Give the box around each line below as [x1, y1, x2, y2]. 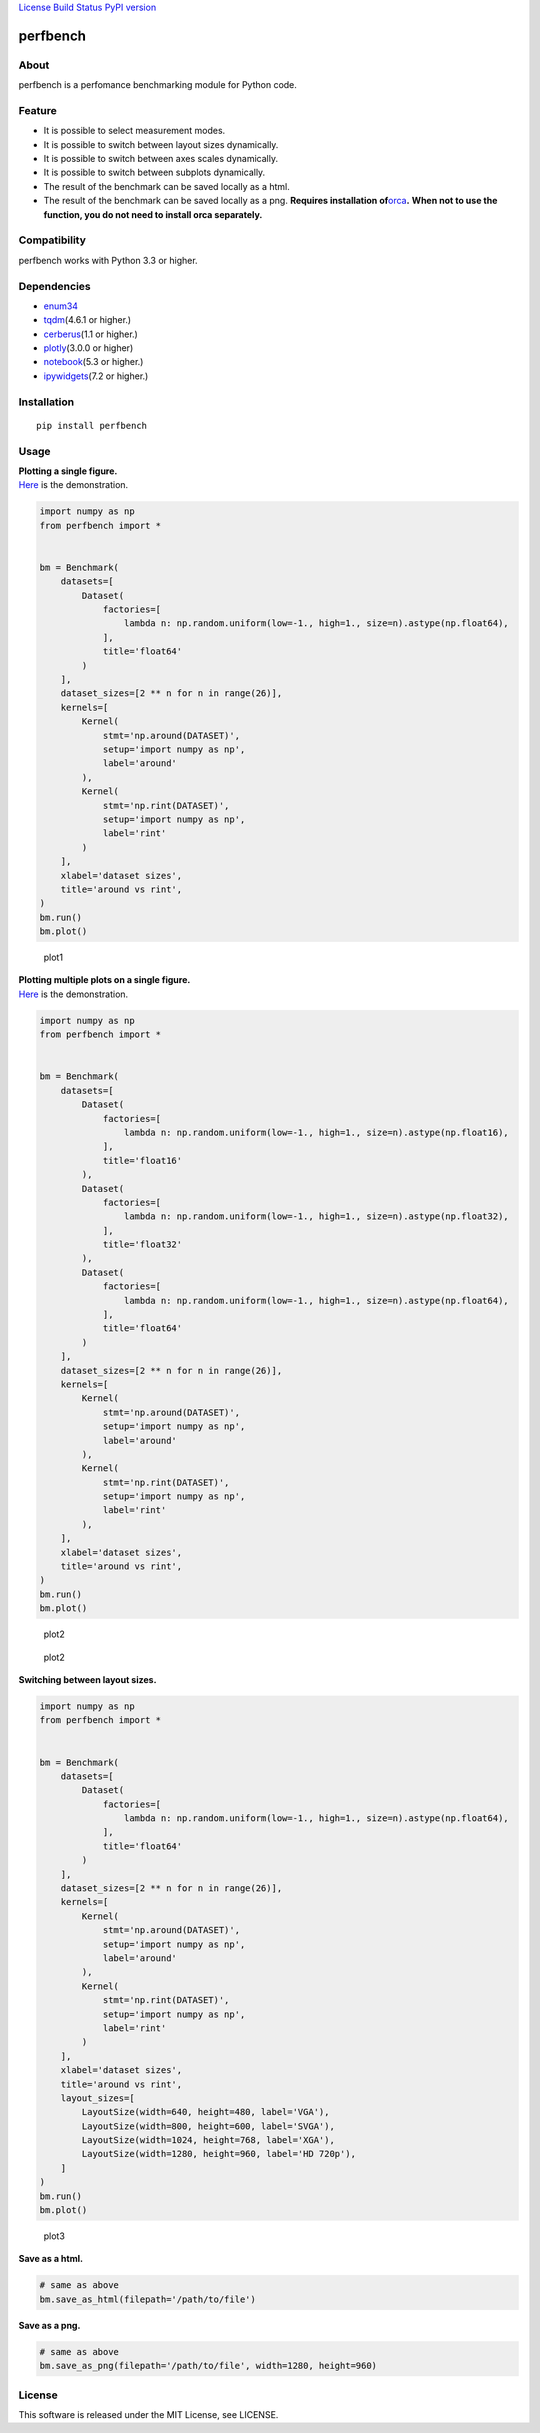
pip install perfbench [36, 420, 148, 431]
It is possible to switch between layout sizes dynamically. [43, 138, 279, 150]
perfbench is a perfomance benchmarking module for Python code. [18, 79, 297, 91]
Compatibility [18, 233, 87, 247]
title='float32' [102, 1239, 183, 1250]
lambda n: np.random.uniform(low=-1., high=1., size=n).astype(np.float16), [123, 1126, 509, 1138]
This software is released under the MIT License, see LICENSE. [18, 2408, 279, 2420]
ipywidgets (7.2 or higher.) [43, 370, 149, 382]
